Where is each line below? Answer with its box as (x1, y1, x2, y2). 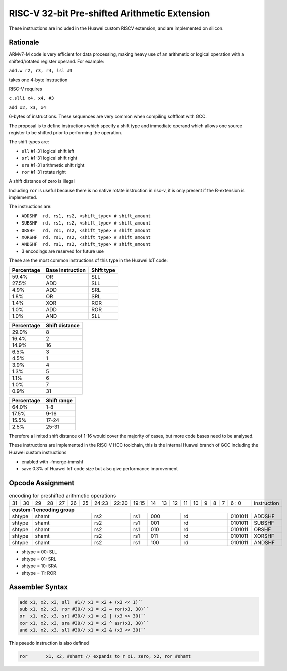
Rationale (9, 38, 39, 47)
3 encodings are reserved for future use (21, 248, 104, 254)
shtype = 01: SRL (21, 556, 57, 562)
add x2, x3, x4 (9, 104, 47, 110)
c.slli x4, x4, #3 (9, 95, 54, 101)
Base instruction (45, 266, 86, 273)
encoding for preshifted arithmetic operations (9, 492, 116, 499)
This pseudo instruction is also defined (9, 640, 89, 646)
